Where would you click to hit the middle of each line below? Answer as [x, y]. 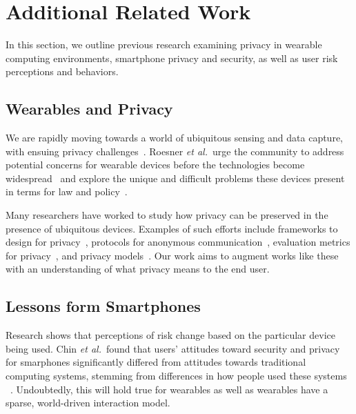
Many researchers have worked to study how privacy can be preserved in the [167, 215]
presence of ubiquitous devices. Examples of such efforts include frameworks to [172, 228]
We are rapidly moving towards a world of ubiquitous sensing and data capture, [174, 138]
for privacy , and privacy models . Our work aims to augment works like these [172, 255]
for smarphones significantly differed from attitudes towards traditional [156, 362]
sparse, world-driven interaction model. [88, 403]
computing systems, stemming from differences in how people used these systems [176, 376]
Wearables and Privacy [89, 109]
